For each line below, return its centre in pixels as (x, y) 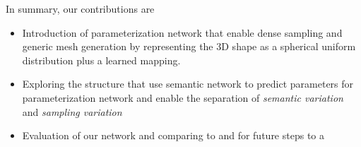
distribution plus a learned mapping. (101, 60)
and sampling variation (72, 111)
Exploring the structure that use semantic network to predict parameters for (188, 84)
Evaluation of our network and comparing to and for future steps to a (173, 135)
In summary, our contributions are (80, 8)
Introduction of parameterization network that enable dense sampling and (182, 32)
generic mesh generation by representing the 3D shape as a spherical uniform (189, 46)
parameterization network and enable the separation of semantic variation (183, 97)
